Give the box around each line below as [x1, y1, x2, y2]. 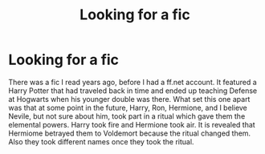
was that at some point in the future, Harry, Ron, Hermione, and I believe [8, 103, 247, 112]
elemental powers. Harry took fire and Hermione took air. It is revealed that [8, 120, 255, 129]
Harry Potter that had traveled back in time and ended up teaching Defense [8, 86, 258, 95]
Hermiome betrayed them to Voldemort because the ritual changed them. [8, 128, 251, 138]
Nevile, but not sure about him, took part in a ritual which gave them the [8, 111, 246, 121]
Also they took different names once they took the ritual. [8, 136, 194, 146]
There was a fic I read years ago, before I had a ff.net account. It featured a [8, 77, 257, 87]
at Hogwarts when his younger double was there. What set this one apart [8, 94, 251, 103]
